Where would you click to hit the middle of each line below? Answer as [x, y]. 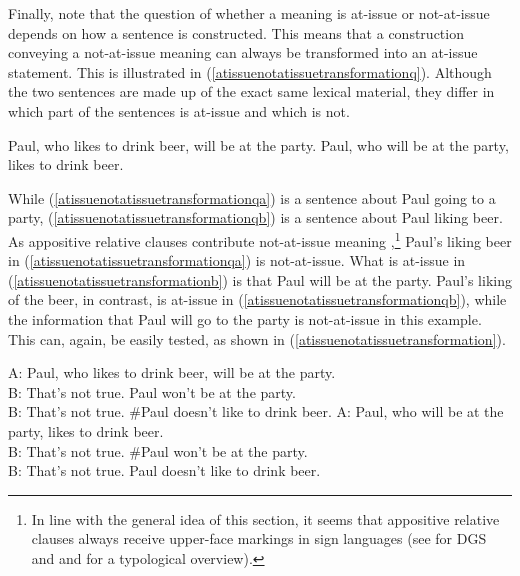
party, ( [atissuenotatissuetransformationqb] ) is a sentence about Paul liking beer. [255, 217]
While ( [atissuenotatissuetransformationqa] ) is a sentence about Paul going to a [252, 197]
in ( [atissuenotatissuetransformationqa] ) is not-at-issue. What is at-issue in [237, 260]
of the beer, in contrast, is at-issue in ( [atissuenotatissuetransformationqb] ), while [257, 299]
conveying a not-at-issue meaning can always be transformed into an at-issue [243, 52]
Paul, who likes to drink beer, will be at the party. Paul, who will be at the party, [258, 144]
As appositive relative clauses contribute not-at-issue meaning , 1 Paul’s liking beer [260, 239]
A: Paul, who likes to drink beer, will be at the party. [172, 372]
